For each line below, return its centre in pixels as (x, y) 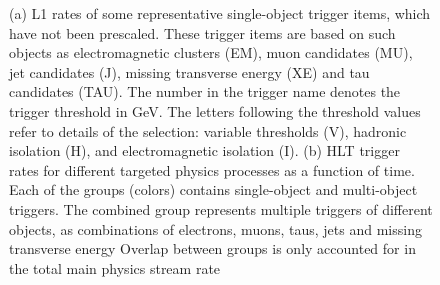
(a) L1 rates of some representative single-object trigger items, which (220, 13)
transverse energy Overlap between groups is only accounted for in (212, 248)
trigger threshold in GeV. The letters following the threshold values (215, 110)
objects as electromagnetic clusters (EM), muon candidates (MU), (211, 52)
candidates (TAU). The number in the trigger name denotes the (205, 91)
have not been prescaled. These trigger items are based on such (202, 32)
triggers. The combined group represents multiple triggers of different (221, 208)
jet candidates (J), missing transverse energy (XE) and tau (189, 71)
